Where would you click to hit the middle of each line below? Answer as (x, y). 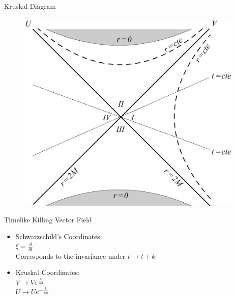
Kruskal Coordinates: (47, 272)
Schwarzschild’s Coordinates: (59, 236)
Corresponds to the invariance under (70, 256)
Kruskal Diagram (30, 6)
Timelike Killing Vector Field (48, 220)
